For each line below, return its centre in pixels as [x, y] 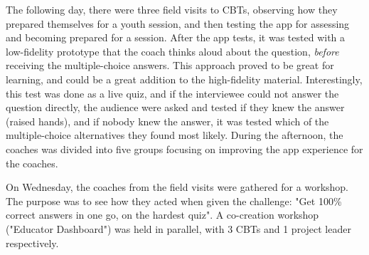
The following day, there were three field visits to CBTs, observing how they [172, 9]
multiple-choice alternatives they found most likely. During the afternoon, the [175, 135]
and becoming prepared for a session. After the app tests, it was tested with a [176, 37]
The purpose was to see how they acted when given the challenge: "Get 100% [174, 201]
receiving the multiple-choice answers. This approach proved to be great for [170, 65]
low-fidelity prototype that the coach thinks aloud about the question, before [172, 51]
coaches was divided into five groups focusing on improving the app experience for [184, 149]
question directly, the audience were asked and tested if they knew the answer [175, 107]
